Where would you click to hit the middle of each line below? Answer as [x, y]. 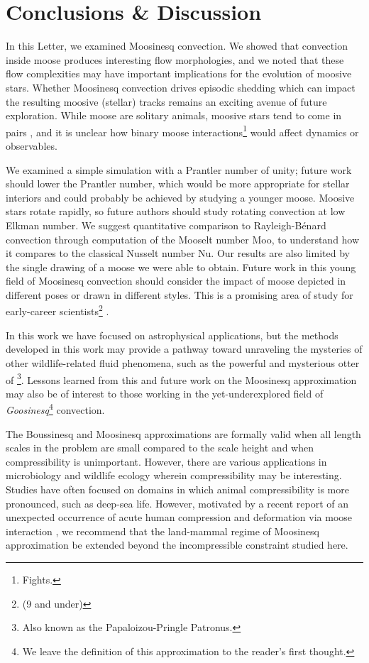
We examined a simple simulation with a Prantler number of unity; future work [179, 169]
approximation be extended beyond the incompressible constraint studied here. [177, 545]
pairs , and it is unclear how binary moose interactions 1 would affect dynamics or [182, 131]
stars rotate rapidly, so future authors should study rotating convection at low [176, 211]
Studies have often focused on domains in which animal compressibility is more [177, 489]
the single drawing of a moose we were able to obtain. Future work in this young [181, 267]
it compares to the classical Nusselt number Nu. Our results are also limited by [178, 253]
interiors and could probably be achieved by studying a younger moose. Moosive [180, 197]
